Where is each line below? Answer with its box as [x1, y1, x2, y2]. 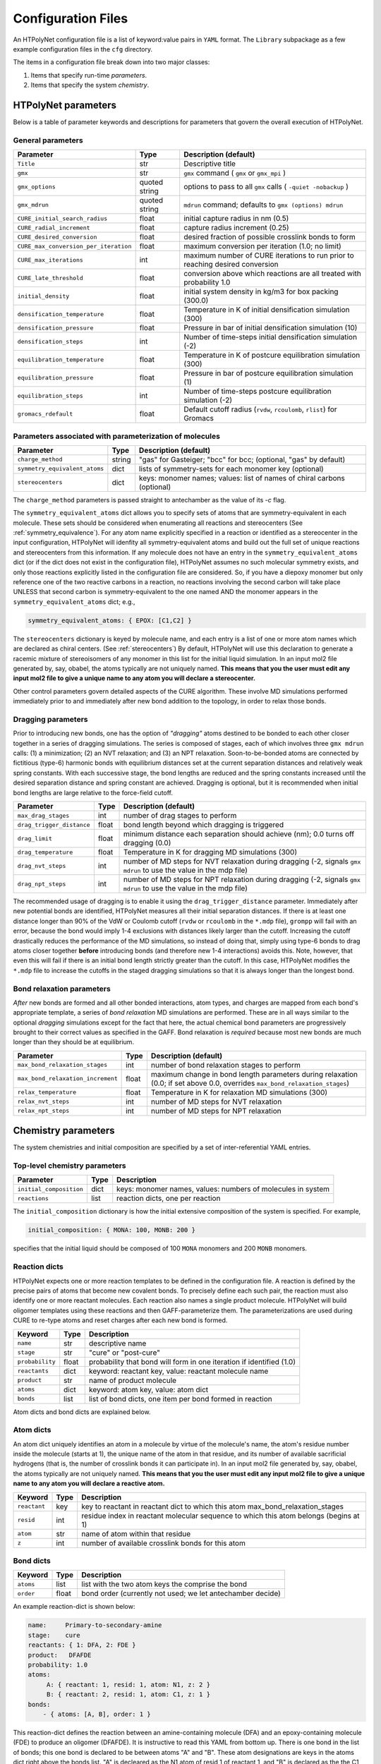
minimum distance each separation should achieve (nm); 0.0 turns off [123, 829, 355, 839]
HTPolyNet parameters [13, 99, 116, 111]
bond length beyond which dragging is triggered [123, 820, 284, 829]
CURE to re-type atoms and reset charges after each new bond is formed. [13, 1316, 228, 1324]
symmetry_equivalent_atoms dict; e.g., [13, 597, 135, 606]
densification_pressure [17, 324, 94, 332]
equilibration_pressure [17, 374, 94, 381]
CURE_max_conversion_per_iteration [17, 242, 132, 250]
